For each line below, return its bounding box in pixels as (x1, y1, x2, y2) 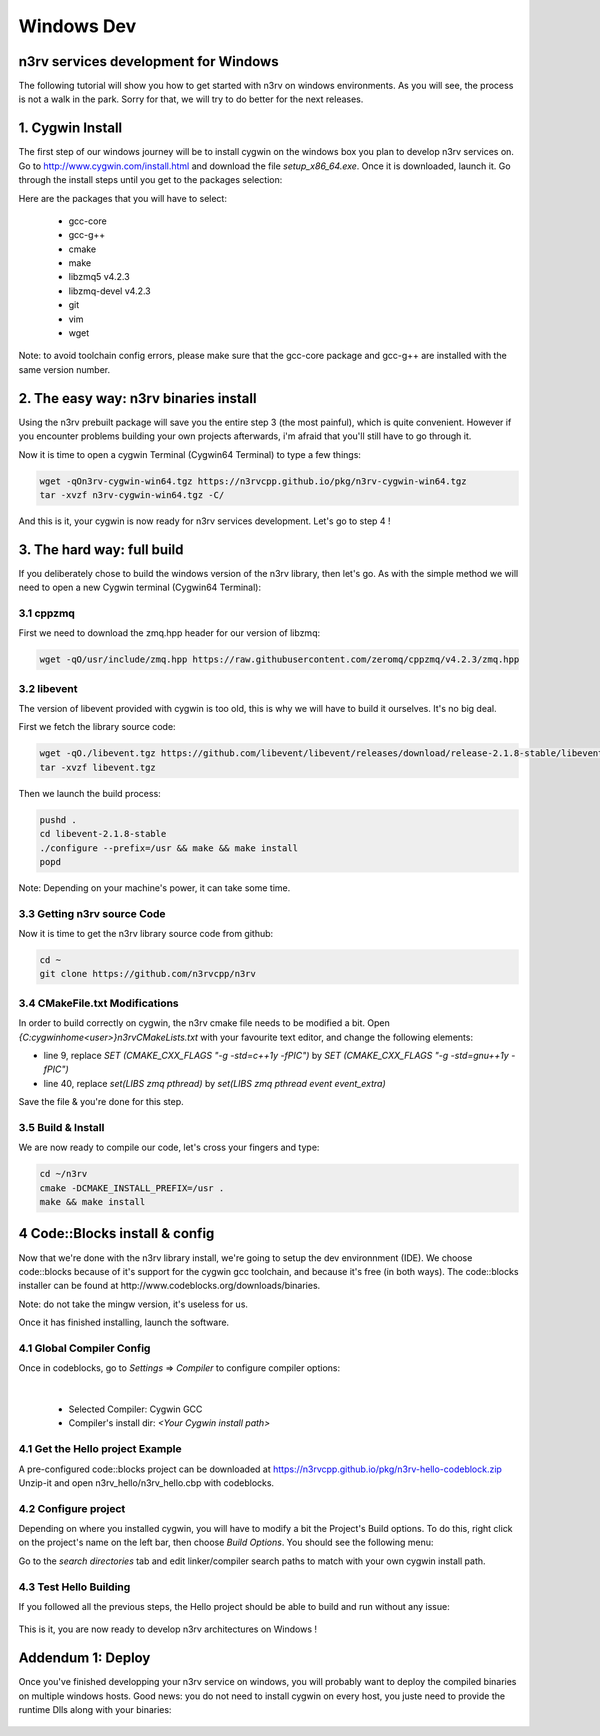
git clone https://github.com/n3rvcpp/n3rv (39, 968, 257, 980)
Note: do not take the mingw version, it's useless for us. (18, 1298, 249, 1310)
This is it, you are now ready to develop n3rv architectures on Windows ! (18, 1623, 317, 1635)
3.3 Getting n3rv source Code (18, 906, 166, 920)
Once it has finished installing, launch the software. (18, 1316, 230, 1329)
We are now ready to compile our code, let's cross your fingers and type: (18, 1141, 320, 1154)
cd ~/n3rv (39, 1168, 88, 1180)
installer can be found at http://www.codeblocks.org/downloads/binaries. (18, 1280, 321, 1292)
